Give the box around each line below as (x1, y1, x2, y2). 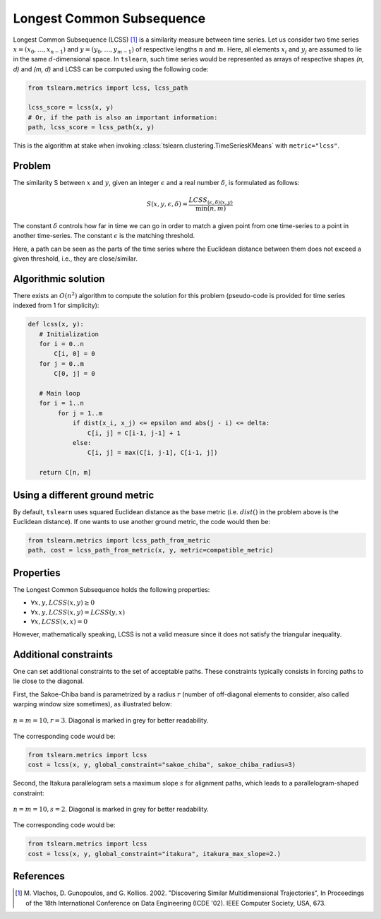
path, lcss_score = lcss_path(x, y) (28, 124, 155, 131)
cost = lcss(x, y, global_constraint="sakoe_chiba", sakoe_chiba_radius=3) (28, 761, 296, 769)
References (13, 870, 65, 882)
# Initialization (39, 330, 99, 338)
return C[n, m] (39, 468, 92, 477)
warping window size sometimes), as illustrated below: (13, 700, 172, 708)
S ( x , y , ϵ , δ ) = (146, 200, 188, 208)
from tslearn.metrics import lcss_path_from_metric (28, 537, 211, 544)
